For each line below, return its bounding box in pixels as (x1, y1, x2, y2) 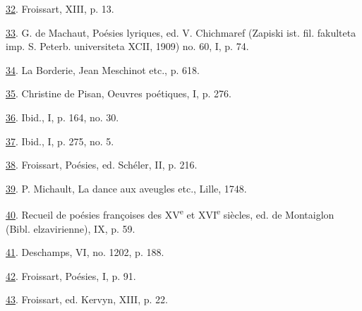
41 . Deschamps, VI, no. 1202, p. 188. (6, 245, 164, 260)
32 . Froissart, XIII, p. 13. (6, 1, 114, 16)
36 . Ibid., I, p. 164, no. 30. (6, 109, 119, 124)
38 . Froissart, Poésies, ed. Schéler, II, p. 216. (6, 157, 198, 172)
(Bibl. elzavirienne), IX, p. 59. (6, 221, 135, 236)
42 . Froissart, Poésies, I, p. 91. (6, 268, 136, 283)
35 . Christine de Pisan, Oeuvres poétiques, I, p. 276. (6, 86, 231, 101)
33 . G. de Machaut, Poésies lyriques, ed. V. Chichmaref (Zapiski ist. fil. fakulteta (6, 25, 356, 39)
